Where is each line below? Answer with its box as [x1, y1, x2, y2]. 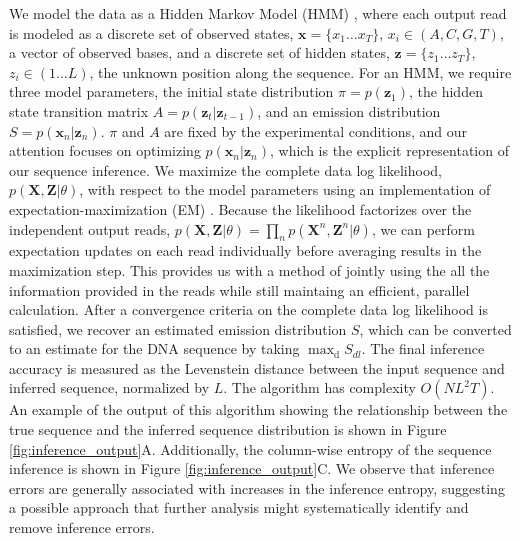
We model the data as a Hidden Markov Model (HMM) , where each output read [9, 3, 507, 23]
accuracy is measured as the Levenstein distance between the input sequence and [9, 357, 505, 378]
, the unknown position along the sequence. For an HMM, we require [89, 61, 512, 82]
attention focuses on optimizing [9, 140, 201, 161]
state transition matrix [9, 100, 149, 121]
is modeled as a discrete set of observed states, [9, 22, 294, 43]
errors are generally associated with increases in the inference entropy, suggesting [9, 477, 505, 498]
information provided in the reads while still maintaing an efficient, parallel [9, 279, 470, 300]
